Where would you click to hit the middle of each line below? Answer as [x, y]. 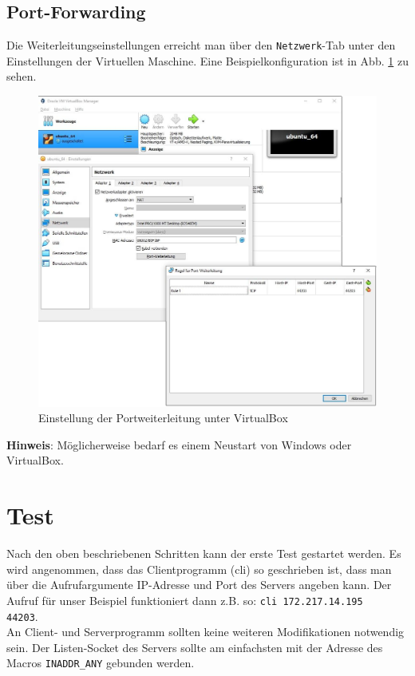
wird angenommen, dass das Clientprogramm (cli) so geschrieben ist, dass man [199, 569]
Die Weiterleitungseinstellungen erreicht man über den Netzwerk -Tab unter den [201, 45]
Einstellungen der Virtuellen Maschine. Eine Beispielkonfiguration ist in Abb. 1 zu [207, 60]
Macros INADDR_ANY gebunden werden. [101, 663]
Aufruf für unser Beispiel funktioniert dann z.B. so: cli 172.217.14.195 [185, 600]
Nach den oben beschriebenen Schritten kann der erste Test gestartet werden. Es [204, 553]
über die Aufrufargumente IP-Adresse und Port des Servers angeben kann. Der [199, 585]
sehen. [22, 76]
